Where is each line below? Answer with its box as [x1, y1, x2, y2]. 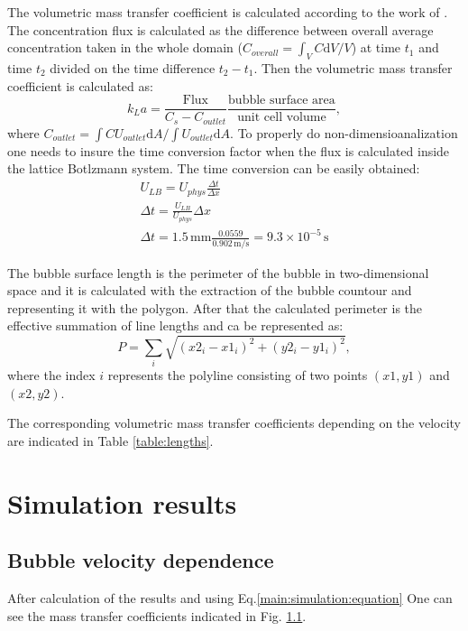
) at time [351, 38, 401, 57]
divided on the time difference [50, 58, 216, 77]
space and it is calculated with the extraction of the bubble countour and [7, 281, 412, 300]
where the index [7, 366, 96, 385]
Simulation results [7, 484, 237, 521]
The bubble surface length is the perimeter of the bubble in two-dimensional [7, 263, 429, 282]
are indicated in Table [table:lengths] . [7, 431, 214, 450]
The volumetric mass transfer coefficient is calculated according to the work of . [7, 3, 448, 21]
